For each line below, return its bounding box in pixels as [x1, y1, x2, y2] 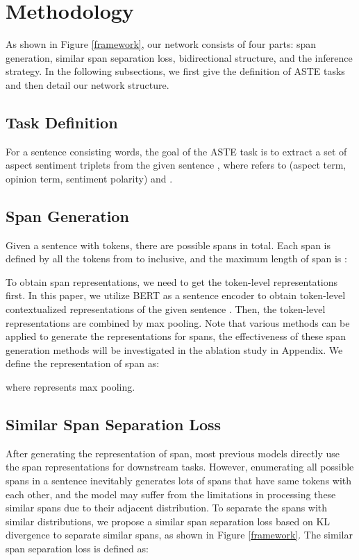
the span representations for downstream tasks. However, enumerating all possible [6, 459, 354, 474]
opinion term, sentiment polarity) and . [6, 171, 173, 185]
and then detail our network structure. [6, 77, 169, 92]
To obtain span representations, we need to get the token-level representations [6, 274, 338, 289]
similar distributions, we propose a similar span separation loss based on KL [6, 514, 331, 528]
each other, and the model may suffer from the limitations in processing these [6, 486, 336, 501]
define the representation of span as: [6, 356, 160, 371]
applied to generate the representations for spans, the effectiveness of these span [6, 329, 346, 343]
